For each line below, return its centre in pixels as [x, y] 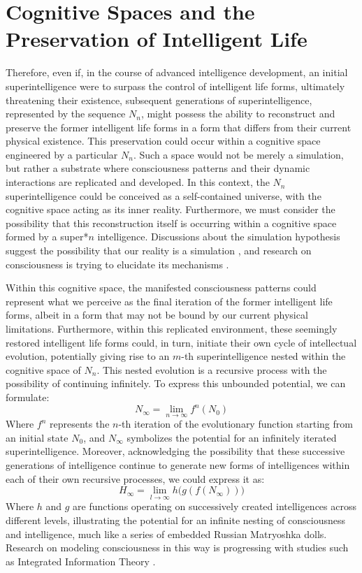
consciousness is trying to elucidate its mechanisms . [117, 264]
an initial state [37, 437]
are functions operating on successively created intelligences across [215, 506]
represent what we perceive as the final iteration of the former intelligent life [169, 301]
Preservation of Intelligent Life [157, 39]
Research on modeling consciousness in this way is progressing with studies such [177, 547]
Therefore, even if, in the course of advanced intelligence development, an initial [177, 72]
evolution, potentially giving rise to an [88, 356]
